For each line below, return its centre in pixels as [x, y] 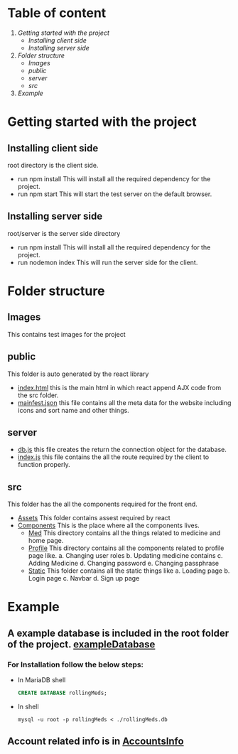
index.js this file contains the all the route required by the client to [113, 457]
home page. [46, 541]
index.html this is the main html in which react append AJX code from [119, 387]
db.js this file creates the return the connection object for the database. [122, 450]
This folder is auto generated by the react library [78, 374]
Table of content [57, 13]
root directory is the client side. [53, 165]
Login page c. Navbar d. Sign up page [84, 578]
